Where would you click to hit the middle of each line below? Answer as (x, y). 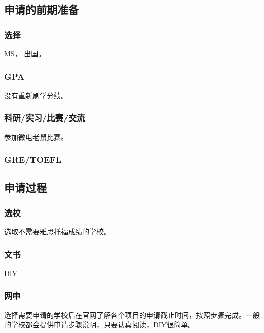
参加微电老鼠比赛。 (36, 137)
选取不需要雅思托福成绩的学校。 (57, 232)
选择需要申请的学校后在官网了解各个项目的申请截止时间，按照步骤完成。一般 (132, 314)
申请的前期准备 (41, 9)
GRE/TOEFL (33, 159)
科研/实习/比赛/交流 (45, 118)
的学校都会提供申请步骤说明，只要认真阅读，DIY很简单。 (100, 325)
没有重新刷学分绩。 (36, 95)
